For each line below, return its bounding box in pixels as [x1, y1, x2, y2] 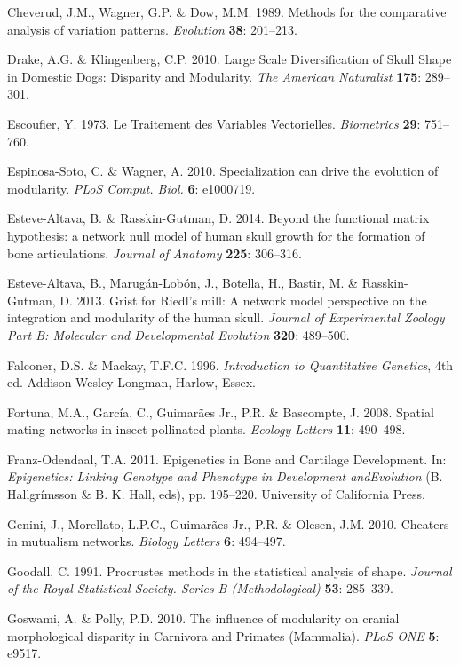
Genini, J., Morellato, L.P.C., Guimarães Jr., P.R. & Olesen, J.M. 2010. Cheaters [7, 514, 449, 533]
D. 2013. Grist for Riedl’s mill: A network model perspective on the [59, 290, 427, 309]
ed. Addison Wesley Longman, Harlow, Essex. [7, 373, 256, 392]
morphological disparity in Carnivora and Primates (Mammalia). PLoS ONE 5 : [7, 626, 440, 645]
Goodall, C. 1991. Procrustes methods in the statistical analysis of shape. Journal [7, 561, 452, 580]
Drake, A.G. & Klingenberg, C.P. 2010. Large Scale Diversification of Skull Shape [7, 50, 452, 68]
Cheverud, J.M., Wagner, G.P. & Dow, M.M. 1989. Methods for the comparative [7, 3, 447, 20]
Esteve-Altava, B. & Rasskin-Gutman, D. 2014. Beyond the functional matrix [7, 209, 430, 227]
